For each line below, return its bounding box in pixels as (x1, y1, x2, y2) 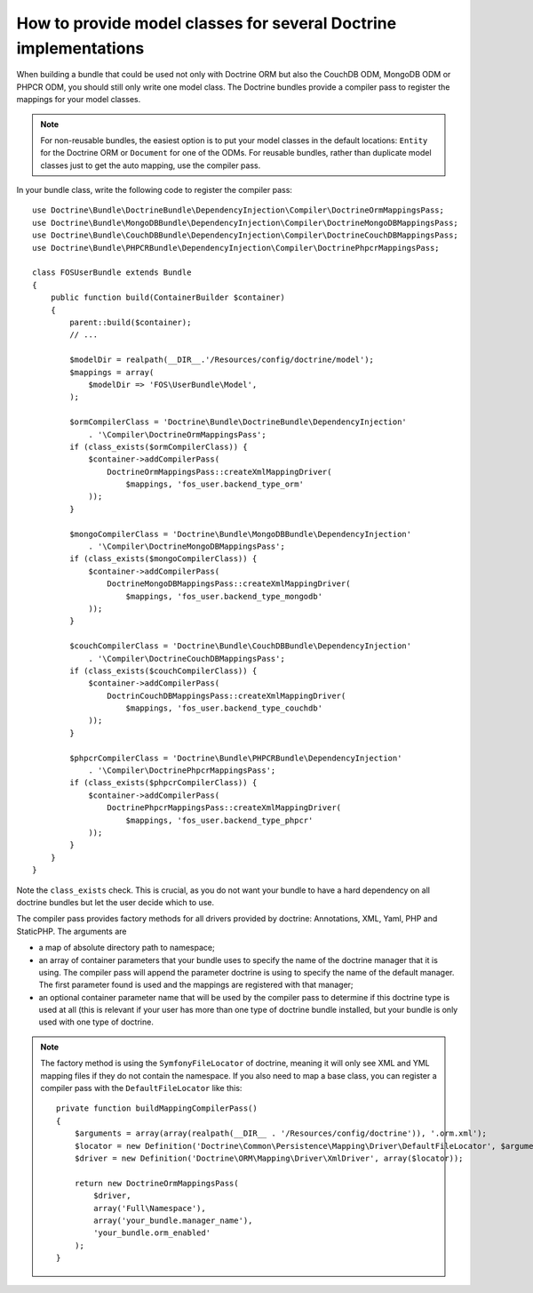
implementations (16, 38, 145, 58)
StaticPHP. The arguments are (16, 926, 127, 936)
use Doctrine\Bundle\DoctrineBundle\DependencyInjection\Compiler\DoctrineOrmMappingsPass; (32, 205, 444, 215)
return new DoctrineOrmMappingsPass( (74, 1178, 239, 1188)
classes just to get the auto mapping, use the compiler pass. (40, 160, 261, 171)
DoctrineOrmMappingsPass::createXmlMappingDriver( (107, 467, 332, 477)
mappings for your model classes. (16, 94, 141, 105)
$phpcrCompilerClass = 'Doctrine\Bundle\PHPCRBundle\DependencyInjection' (69, 752, 402, 763)
